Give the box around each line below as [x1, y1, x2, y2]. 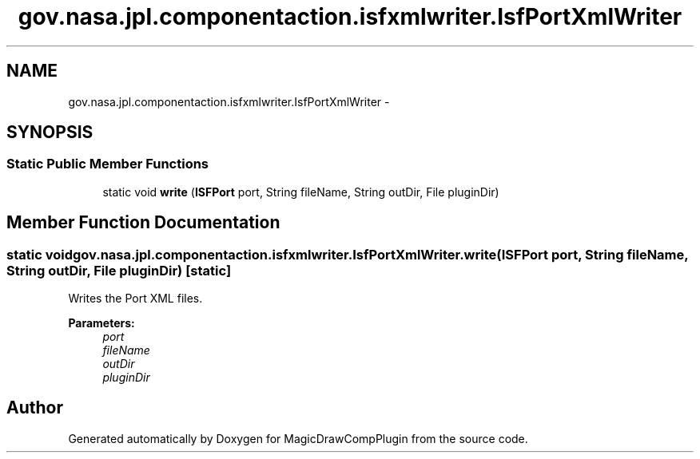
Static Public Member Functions [6, 156, 209, 172]
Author [6, 398, 63, 418]
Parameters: [68, 316, 135, 330]
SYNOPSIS [6, 122, 93, 143]
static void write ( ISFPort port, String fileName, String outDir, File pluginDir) [102, 184, 499, 199]
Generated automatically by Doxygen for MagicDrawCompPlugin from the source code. [68, 431, 528, 445]
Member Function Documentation [6, 212, 280, 233]
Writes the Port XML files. [68, 291, 203, 306]
